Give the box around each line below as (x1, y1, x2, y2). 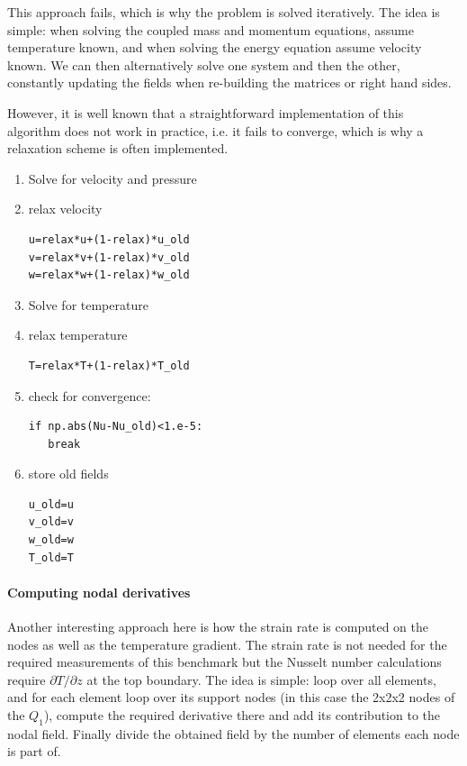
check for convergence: (28, 386, 151, 405)
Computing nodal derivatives (7, 582, 191, 601)
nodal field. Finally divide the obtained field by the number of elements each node (7, 724, 460, 743)
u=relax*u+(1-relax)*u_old (28, 233, 190, 246)
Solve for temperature (28, 295, 148, 314)
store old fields (28, 464, 109, 483)
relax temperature (28, 325, 128, 344)
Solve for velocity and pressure (28, 169, 197, 187)
